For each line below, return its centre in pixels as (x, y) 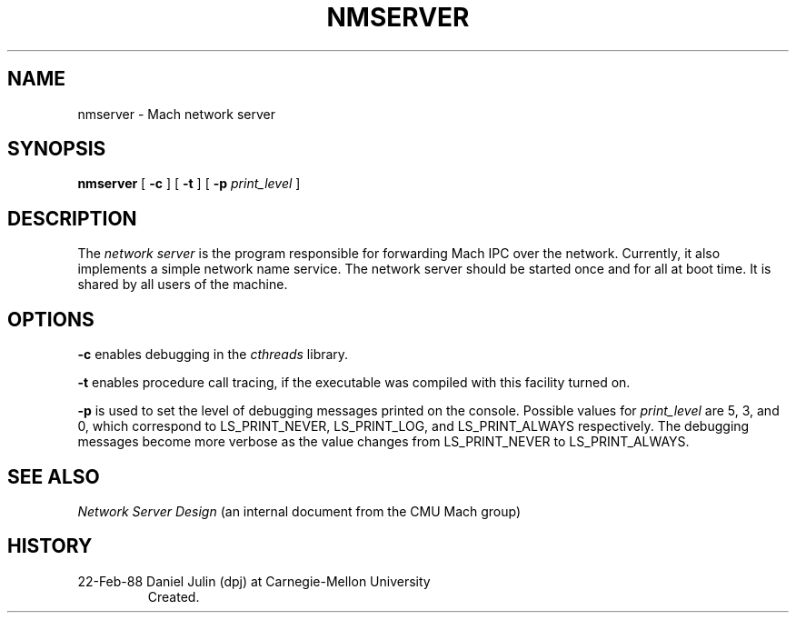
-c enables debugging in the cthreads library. (213, 355)
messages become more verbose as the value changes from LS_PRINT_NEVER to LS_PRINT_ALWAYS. (383, 442)
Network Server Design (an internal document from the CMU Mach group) (299, 511)
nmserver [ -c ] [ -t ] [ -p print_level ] (189, 184)
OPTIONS (51, 319)
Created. (174, 596)
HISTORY (50, 546)
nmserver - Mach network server (177, 114)
